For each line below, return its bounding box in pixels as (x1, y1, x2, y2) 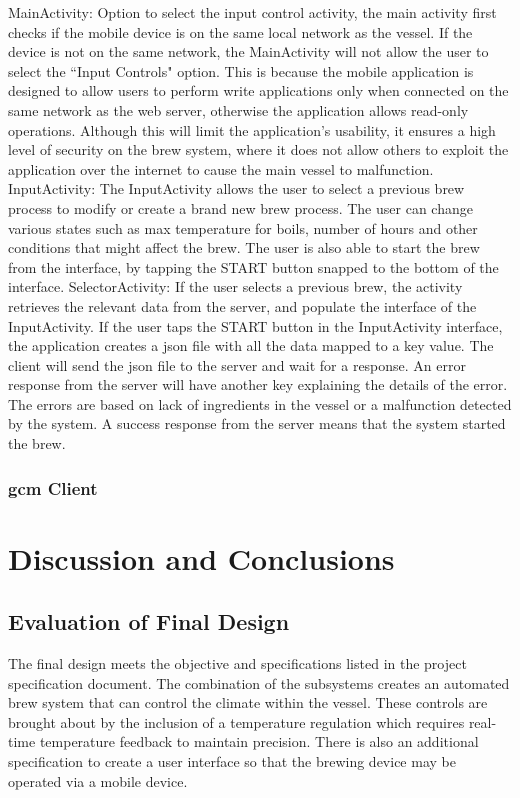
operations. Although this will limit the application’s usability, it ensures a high (8, 119, 496, 140)
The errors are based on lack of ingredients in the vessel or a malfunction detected (8, 393, 512, 414)
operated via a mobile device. (8, 770, 188, 791)
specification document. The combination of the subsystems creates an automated (8, 672, 510, 693)
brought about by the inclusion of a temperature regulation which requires (8, 711, 465, 732)
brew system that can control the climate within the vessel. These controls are (8, 692, 488, 713)
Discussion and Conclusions (8, 537, 395, 578)
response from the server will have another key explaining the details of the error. (8, 374, 508, 395)
